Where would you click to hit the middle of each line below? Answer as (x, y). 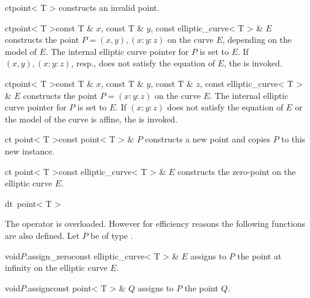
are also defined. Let (42, 235)
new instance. (30, 151)
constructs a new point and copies (208, 139)
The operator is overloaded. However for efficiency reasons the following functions (155, 223)
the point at (259, 255)
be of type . (112, 235)
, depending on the (257, 40)
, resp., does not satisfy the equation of (143, 63)
